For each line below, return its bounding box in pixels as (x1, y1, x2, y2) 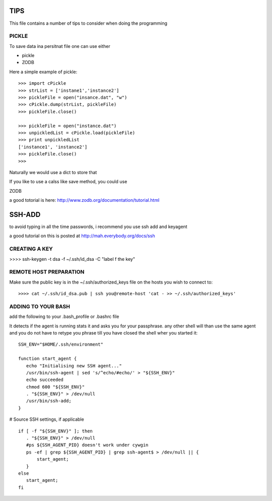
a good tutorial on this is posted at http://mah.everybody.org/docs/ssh (9, 233, 156, 239)
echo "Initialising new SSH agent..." (26, 363, 122, 368)
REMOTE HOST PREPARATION (9, 268, 85, 275)
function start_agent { (18, 356, 77, 362)
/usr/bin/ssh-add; (26, 398, 72, 404)
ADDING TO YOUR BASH (9, 303, 71, 310)
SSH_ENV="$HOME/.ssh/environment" (18, 342, 103, 348)
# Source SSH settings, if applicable (9, 416, 84, 422)
